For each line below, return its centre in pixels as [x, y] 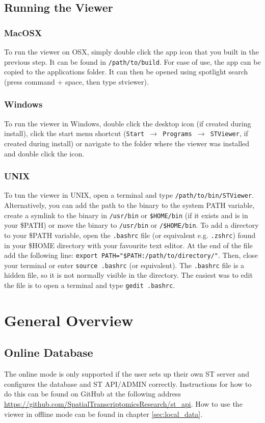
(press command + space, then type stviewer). [76, 81]
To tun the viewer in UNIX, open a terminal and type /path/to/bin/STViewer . [129, 195]
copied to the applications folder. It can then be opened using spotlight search [126, 72]
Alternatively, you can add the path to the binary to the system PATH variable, [129, 205]
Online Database [49, 352]
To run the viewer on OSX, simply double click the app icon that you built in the [131, 51]
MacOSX [23, 32]
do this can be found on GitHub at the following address [92, 394]
